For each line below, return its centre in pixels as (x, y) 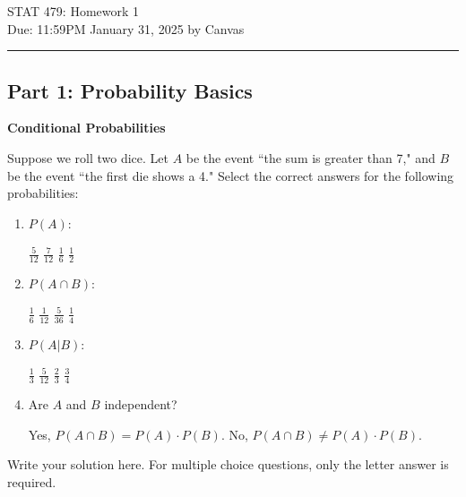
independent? (141, 404)
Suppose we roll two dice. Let (88, 157)
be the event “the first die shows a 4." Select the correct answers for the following (231, 175)
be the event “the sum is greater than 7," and (311, 157)
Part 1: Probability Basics (130, 90)
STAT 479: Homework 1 (73, 11)
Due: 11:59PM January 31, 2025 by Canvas (126, 28)
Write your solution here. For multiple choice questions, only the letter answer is (228, 464)
